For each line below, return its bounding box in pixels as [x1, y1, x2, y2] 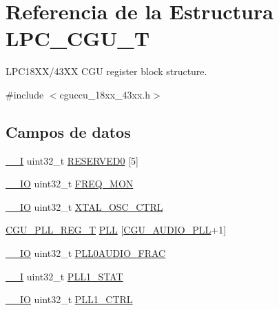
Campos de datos [6, 121, 131, 142]
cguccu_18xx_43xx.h [59, 87, 151, 101]
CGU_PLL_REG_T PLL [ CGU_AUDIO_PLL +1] [6, 223, 227, 237]
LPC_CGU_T [6, 24, 150, 52]
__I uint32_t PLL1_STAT [6, 269, 123, 283]
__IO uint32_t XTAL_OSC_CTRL [6, 199, 163, 214]
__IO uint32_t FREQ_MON [6, 176, 134, 191]
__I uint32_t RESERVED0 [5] [6, 153, 138, 167]
